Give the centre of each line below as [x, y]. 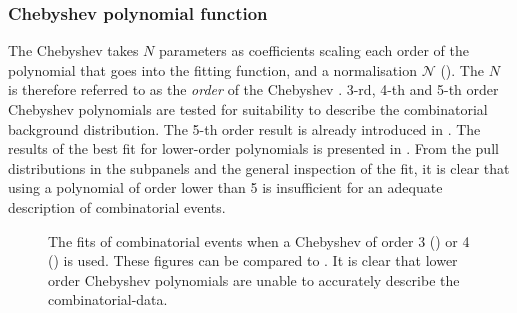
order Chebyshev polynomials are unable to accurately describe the [254, 279]
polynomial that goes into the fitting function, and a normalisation [212, 69]
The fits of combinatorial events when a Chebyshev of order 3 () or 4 [259, 240]
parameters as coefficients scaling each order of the [313, 50]
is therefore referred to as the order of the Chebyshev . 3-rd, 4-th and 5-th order [253, 89]
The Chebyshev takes [73, 50]
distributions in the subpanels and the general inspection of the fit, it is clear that [259, 167]
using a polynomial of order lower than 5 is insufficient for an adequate [225, 187]
